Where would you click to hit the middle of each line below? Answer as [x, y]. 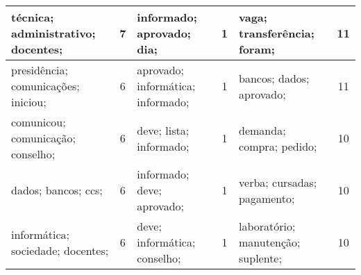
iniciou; [29, 102]
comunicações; [45, 86]
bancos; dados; [274, 78]
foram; [257, 49]
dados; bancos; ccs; [57, 190]
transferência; [277, 33]
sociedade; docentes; [60, 250]
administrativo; [53, 33]
